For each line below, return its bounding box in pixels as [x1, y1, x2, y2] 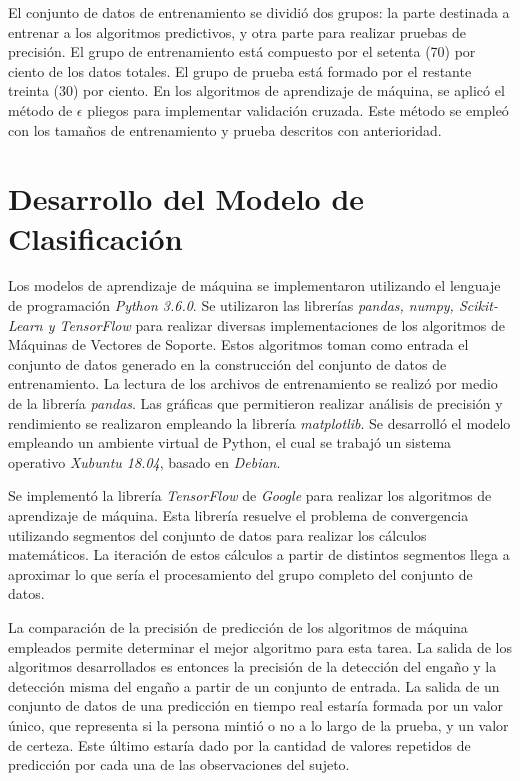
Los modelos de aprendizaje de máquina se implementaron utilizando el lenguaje [8, 275, 501, 296]
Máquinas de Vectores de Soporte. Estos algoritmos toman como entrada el [8, 334, 469, 355]
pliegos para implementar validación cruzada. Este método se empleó [87, 99, 509, 120]
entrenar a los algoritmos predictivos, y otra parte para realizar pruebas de [8, 21, 467, 42]
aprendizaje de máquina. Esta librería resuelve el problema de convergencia [8, 505, 469, 525]
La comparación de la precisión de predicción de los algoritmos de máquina [8, 616, 468, 637]
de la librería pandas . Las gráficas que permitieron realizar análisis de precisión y [8, 393, 503, 414]
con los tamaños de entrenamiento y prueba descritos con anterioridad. [8, 119, 442, 140]
